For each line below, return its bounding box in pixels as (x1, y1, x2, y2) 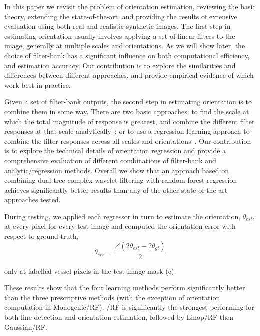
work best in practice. (4, 79, 71, 90)
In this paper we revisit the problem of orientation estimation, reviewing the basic (4, 1, 256, 11)
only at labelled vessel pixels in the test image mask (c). (4, 265, 176, 276)
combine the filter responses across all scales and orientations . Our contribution (4, 135, 251, 146)
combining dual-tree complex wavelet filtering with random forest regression (4, 175, 237, 185)
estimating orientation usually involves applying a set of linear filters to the (4, 30, 235, 41)
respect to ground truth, (4, 231, 79, 241)
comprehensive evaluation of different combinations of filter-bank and (4, 155, 216, 165)
